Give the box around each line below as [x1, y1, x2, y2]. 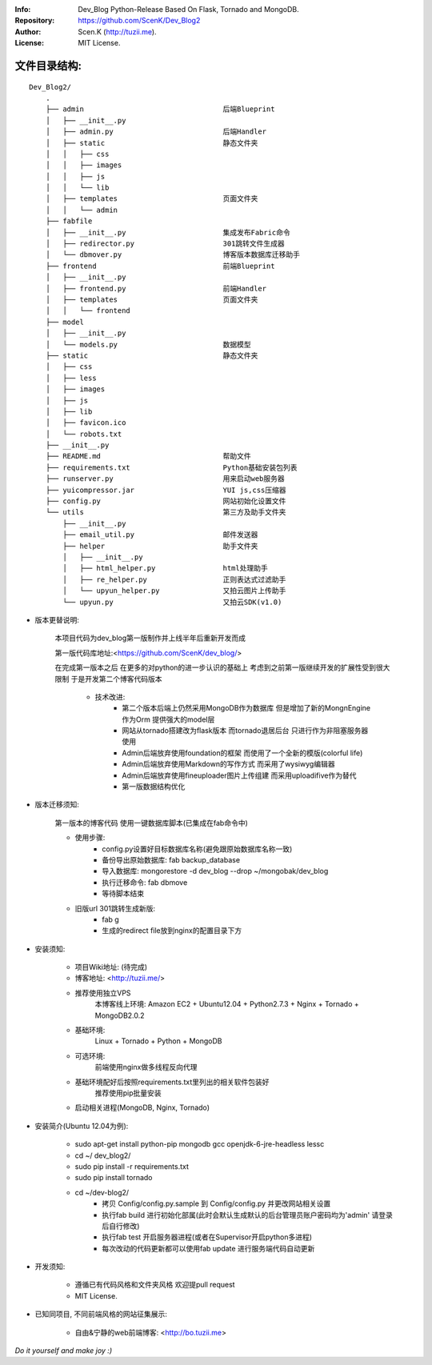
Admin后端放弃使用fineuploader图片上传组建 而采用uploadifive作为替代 [122, 771, 357, 780]
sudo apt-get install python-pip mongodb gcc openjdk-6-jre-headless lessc [74, 1139, 325, 1149]
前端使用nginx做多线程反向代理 [94, 1063, 198, 1072]
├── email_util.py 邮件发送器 [62, 530, 258, 539]
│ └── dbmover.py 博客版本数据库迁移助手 [45, 250, 300, 259]
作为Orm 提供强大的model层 [122, 715, 215, 724]
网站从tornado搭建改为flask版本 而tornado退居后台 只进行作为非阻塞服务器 [122, 726, 369, 735]
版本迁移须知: [34, 800, 80, 810]
